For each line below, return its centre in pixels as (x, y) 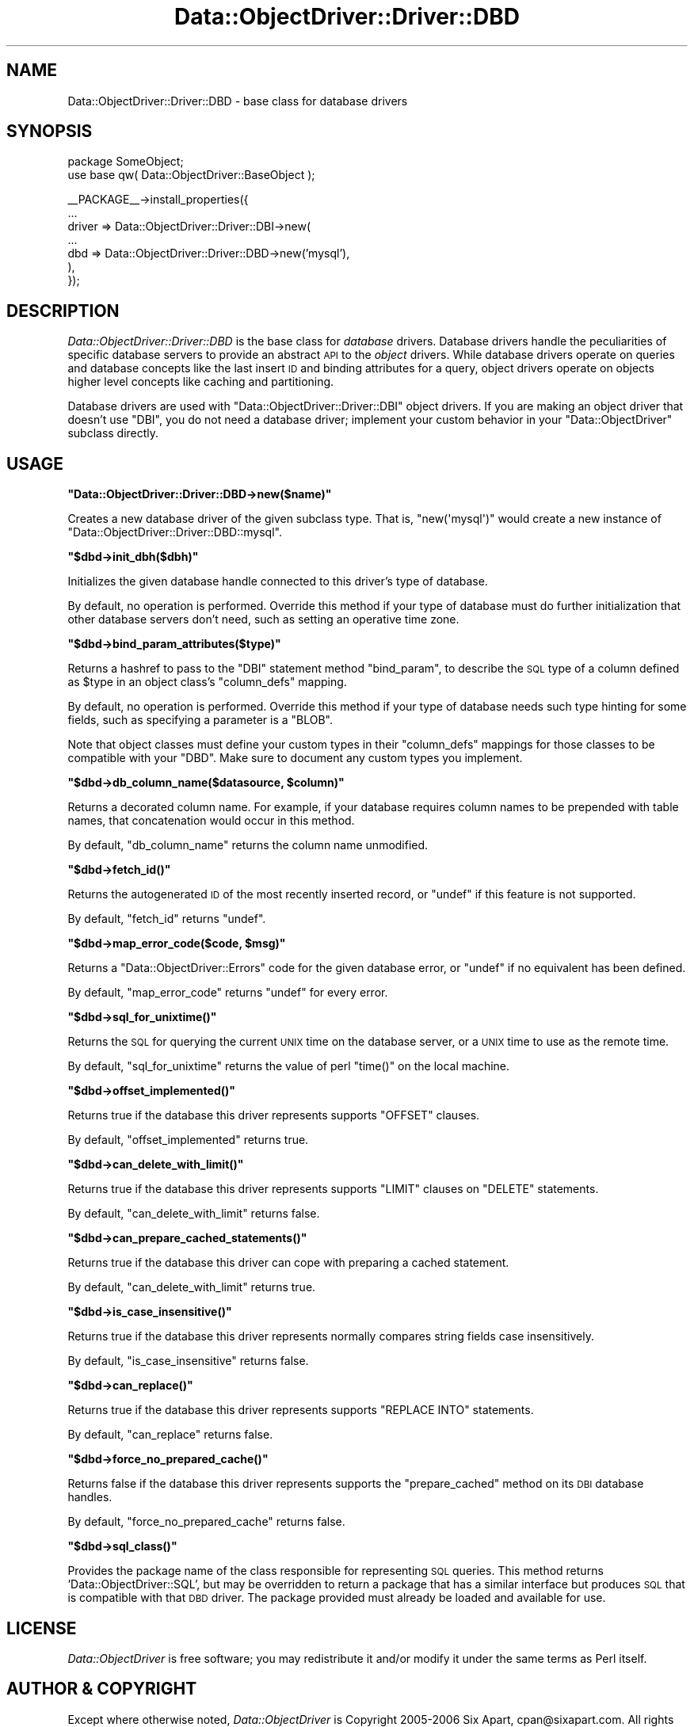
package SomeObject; (126, 162)
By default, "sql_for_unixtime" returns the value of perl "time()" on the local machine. (289, 1066)
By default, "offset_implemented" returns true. (188, 1140)
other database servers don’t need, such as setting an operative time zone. (263, 620)
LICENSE (42, 1628)
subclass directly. (113, 433)
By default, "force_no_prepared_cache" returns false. (206, 1522)
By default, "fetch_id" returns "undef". (167, 919)
